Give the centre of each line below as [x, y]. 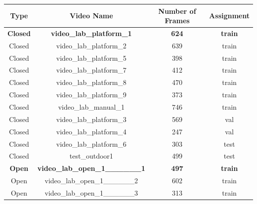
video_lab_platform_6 [91, 143]
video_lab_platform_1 [91, 33]
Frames [177, 20]
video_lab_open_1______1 [91, 168]
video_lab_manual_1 [91, 107]
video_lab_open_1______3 [91, 192]
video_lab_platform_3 [91, 119]
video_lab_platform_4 [91, 131]
